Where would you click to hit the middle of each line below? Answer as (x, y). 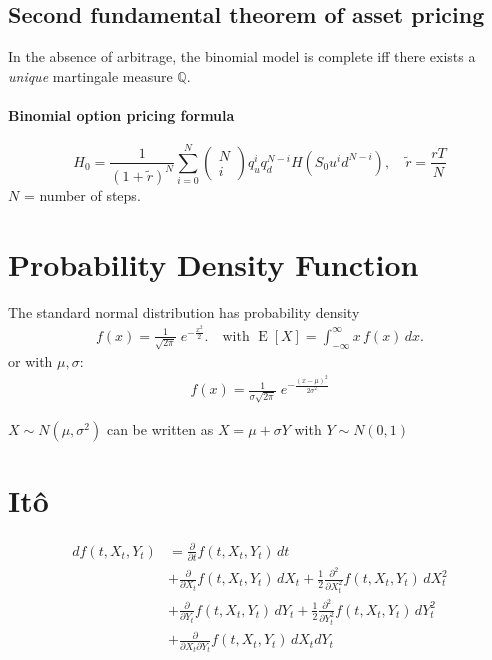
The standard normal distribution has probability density (184, 311)
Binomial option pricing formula (121, 114)
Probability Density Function (213, 263)
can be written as (160, 428)
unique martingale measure (90, 75)
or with (30, 361)
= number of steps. (82, 194)
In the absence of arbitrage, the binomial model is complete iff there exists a (242, 56)
